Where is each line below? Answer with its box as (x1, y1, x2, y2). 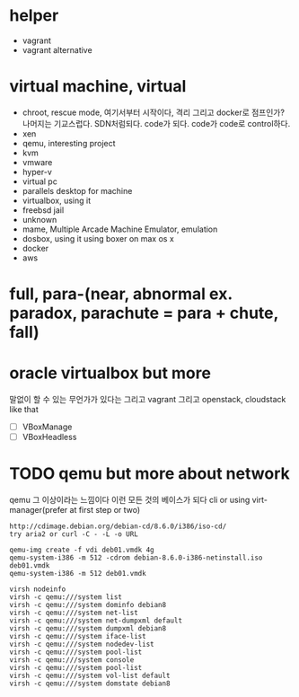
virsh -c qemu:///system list (9, 593, 123, 602)
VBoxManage (22, 421, 73, 432)
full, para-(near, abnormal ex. (9, 284, 233, 304)
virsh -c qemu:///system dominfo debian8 (9, 601, 167, 610)
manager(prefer (9, 505, 68, 516)
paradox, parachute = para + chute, (9, 303, 279, 323)
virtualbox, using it (22, 195, 92, 206)
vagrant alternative (22, 44, 92, 55)
